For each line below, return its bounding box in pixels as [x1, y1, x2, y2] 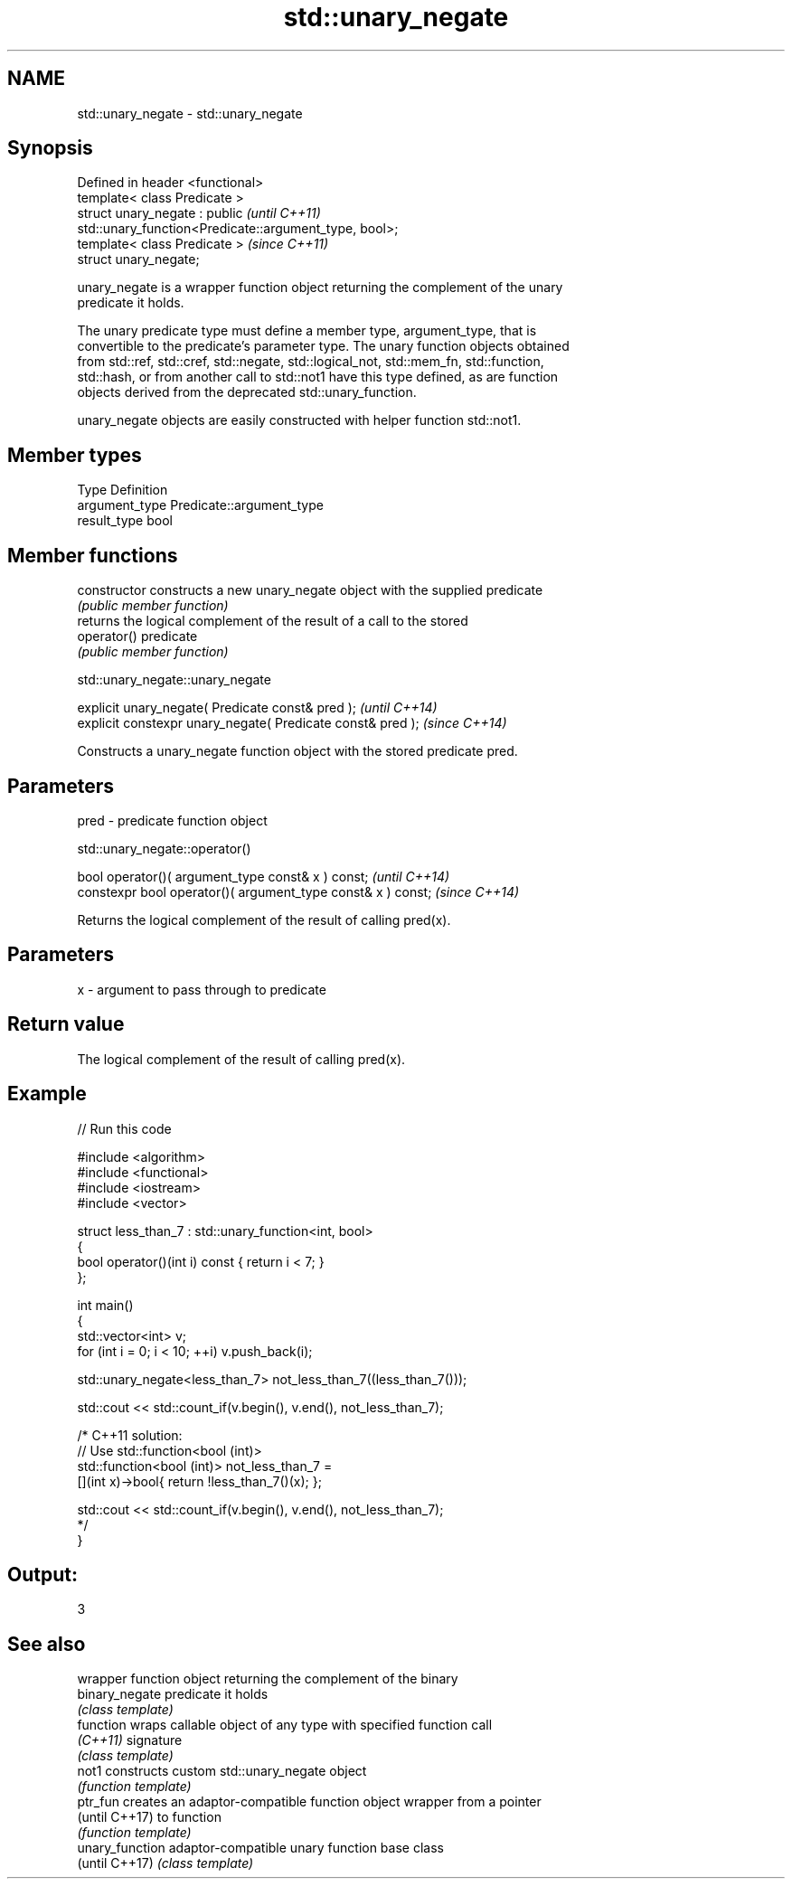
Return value [7, 1013, 125, 1036]
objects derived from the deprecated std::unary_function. [77, 384, 417, 401]
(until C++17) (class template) [77, 1855, 254, 1872]
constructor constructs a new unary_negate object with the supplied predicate [77, 582, 543, 599]
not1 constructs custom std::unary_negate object [77, 1763, 367, 1779]
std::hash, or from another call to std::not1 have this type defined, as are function [77, 369, 559, 385]
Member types [7, 443, 142, 467]
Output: [7, 1562, 78, 1586]
